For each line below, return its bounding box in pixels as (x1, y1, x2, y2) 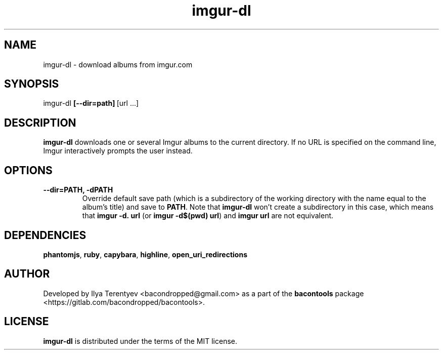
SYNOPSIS (4, 77, 59, 91)
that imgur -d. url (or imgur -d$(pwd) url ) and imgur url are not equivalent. (82, 211, 334, 220)
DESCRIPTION (4, 116, 76, 129)
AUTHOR (4, 267, 50, 281)
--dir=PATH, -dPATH (43, 185, 113, 194)
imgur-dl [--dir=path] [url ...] (43, 99, 139, 108)
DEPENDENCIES (4, 228, 86, 242)
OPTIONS (4, 164, 53, 177)
